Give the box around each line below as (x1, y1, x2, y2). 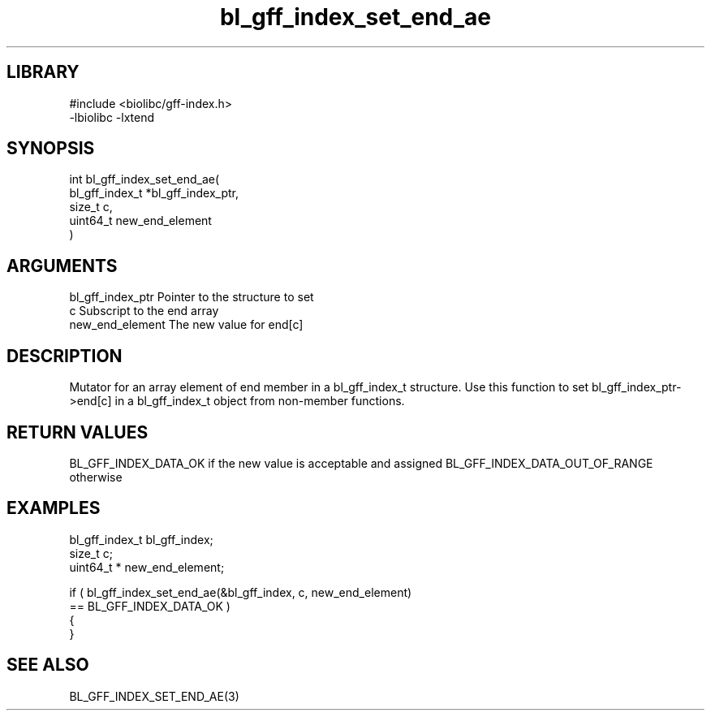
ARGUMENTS (6, 255, 118, 276)
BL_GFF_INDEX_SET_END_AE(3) (69, 689, 239, 703)
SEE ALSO (6, 654, 89, 676)
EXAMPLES (6, 498, 101, 519)
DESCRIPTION (6, 345, 123, 366)
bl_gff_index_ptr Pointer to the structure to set (69, 290, 314, 305)
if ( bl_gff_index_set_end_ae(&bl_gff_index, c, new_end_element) (69, 585, 412, 599)
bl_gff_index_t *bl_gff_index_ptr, (69, 186, 239, 201)
